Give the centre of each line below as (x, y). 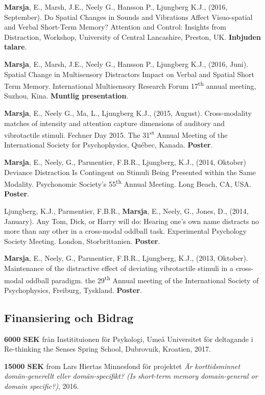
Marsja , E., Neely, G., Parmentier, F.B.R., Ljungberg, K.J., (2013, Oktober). (126, 258)
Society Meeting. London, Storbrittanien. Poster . (82, 241)
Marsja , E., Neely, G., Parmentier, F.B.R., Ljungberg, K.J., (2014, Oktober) (125, 162)
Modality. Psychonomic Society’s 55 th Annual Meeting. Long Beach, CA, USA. (128, 183)
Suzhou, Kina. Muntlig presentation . (66, 96)
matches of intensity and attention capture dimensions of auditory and (115, 123)
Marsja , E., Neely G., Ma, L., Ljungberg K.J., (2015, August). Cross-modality (128, 113)
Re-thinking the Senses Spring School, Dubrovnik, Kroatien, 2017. (107, 349)
